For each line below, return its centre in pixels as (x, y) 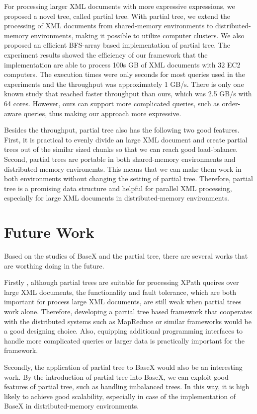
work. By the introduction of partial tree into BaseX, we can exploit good (116, 377)
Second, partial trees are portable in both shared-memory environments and (120, 159)
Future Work (49, 232)
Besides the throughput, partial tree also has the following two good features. (122, 130)
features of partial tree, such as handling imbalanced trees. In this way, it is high (127, 386)
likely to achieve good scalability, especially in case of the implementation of (120, 396)
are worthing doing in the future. (54, 265)
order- (231, 103)
